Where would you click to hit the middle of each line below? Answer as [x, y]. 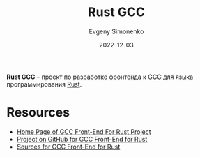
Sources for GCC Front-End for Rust [68, 147]
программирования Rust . [44, 84]
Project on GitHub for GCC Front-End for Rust [82, 139]
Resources [38, 113]
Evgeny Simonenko [116, 31]
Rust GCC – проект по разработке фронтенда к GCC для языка [100, 77]
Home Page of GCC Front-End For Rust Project [84, 132]
